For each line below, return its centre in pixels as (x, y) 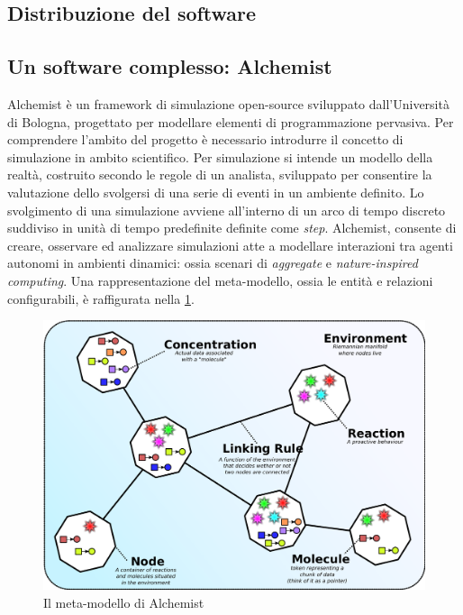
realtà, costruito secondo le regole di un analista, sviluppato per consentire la (220, 174)
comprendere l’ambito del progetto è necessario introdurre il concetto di (205, 139)
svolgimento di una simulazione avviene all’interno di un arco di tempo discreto (227, 210)
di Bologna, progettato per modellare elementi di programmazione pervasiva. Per (231, 121)
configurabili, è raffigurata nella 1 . (101, 298)
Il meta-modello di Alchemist (124, 603)
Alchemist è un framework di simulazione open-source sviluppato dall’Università (228, 103)
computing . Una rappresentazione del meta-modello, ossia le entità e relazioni (220, 280)
